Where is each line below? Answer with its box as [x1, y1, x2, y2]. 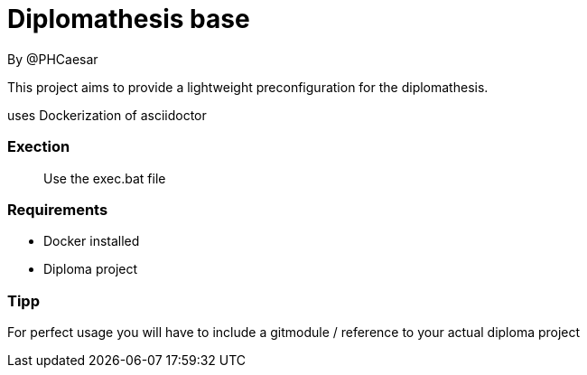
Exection [7, 137, 70, 156]
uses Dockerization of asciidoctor [7, 107, 207, 123]
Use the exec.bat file [43, 170, 166, 186]
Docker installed [43, 233, 140, 249]
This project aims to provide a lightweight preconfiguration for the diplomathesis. [7, 79, 489, 95]
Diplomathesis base [7, 4, 250, 34]
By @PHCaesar [7, 51, 98, 67]
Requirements [7, 200, 108, 219]
